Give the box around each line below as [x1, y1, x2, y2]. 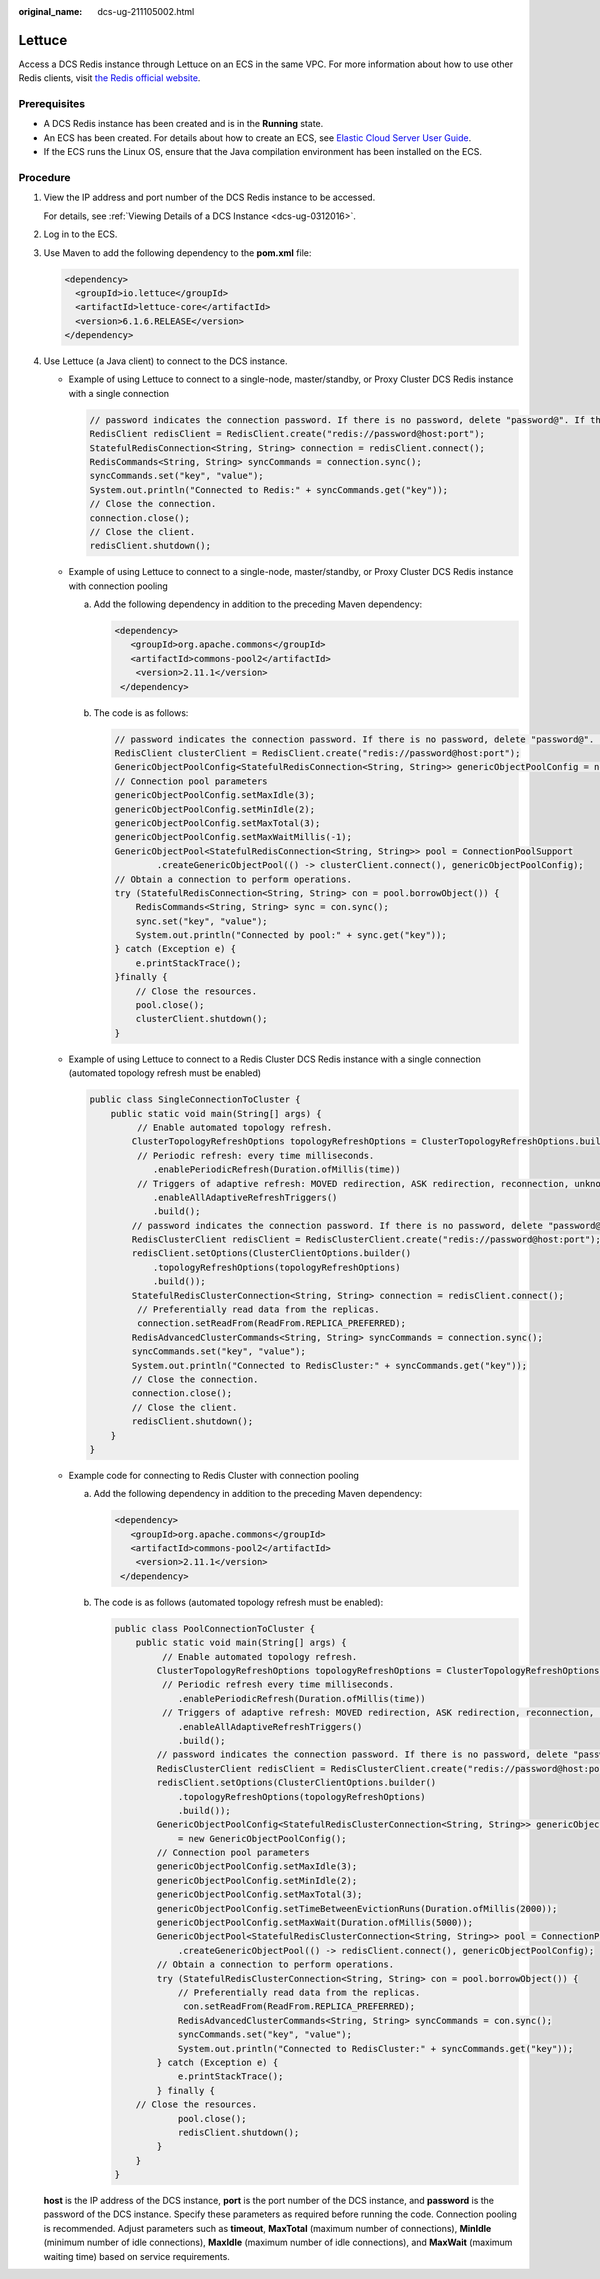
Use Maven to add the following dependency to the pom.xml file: [43, 246, 312, 259]
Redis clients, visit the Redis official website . [18, 72, 201, 84]
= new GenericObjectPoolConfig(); [177, 1833, 347, 1844]
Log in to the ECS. [43, 228, 118, 240]
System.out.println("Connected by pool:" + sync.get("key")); [135, 930, 447, 941]
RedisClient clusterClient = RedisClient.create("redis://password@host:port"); [114, 748, 521, 759]
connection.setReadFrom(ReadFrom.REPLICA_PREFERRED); [136, 1318, 407, 1329]
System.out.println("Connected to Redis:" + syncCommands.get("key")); [89, 484, 449, 495]
